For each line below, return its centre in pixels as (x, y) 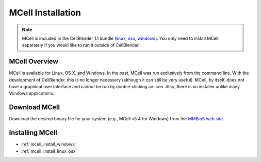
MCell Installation (45, 13)
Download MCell (34, 107)
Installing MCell (33, 133)
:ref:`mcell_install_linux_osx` (49, 151)
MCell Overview (34, 61)
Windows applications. (32, 93)
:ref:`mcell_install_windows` (49, 144)
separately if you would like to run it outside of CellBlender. (81, 45)
